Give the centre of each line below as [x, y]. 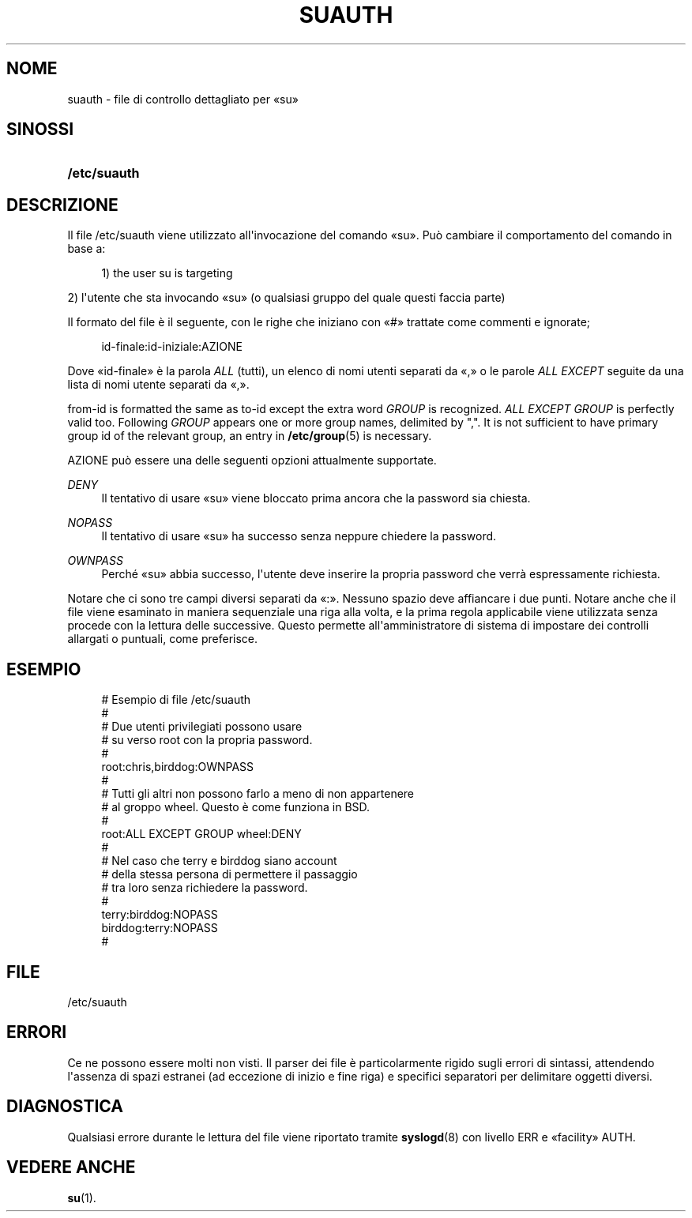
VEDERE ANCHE [71, 1167]
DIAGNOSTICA [65, 1107]
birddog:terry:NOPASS [160, 928]
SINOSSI [40, 130]
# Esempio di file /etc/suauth [176, 700]
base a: [86, 249]
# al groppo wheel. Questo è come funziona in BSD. [236, 807]
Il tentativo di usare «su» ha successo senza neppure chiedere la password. [299, 536]
